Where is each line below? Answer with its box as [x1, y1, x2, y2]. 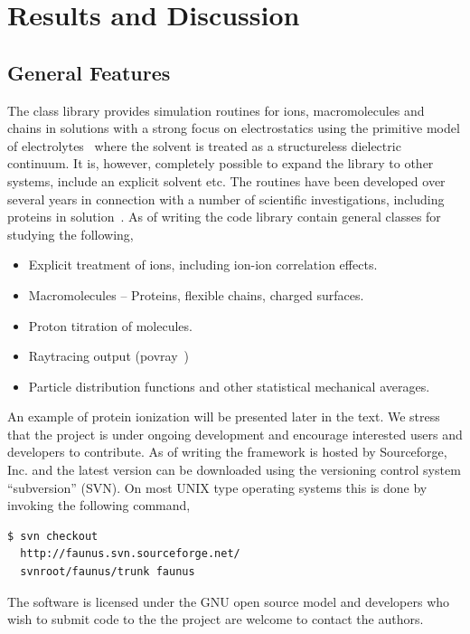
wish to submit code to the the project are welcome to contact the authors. [7, 610, 424, 629]
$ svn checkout [7, 529, 99, 543]
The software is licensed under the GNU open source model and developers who [7, 591, 450, 610]
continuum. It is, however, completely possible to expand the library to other [7, 154, 434, 173]
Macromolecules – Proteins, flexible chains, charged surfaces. [28, 285, 364, 304]
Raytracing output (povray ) [28, 346, 190, 365]
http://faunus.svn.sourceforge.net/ [20, 547, 240, 561]
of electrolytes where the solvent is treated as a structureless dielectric [7, 136, 401, 155]
